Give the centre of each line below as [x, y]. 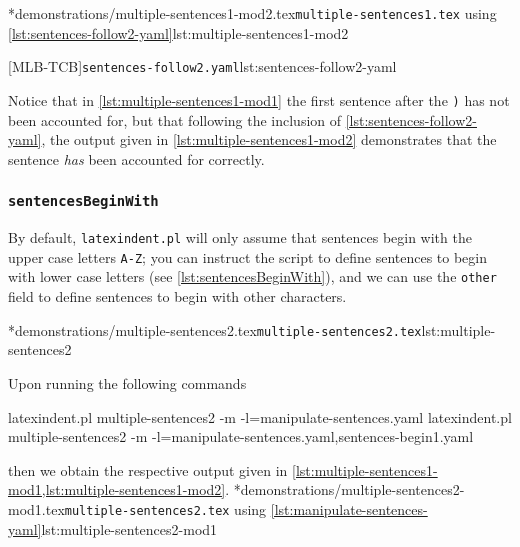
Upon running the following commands [127, 382]
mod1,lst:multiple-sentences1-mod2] [117, 489]
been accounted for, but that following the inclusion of [175, 119]
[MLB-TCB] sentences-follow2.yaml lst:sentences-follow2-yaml [202, 66]
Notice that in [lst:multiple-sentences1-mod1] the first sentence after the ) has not [259, 99]
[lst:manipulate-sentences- [349, 508]
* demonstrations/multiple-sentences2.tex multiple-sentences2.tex [215, 329]
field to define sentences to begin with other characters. [177, 296]
